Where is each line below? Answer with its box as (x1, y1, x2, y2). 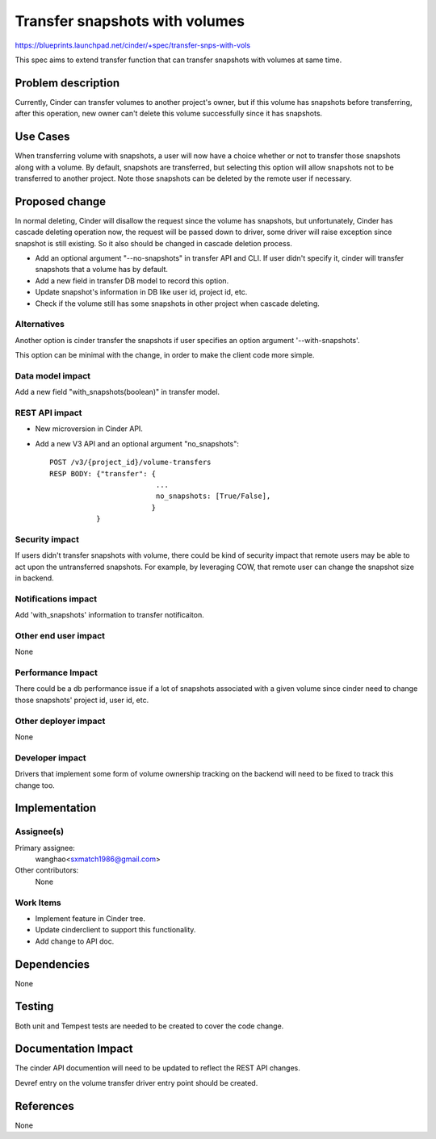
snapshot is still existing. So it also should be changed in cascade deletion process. (15, 238, 292, 248)
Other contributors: (15, 865, 79, 875)
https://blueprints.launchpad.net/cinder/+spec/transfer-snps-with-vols (15, 40, 250, 50)
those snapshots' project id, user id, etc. (15, 695, 149, 705)
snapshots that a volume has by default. (35, 265, 169, 274)
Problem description (15, 76, 120, 90)
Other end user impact (15, 630, 105, 641)
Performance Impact (15, 667, 99, 678)
